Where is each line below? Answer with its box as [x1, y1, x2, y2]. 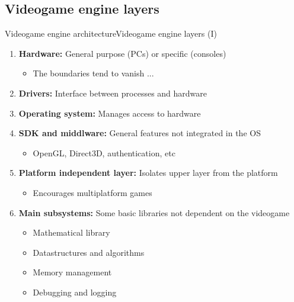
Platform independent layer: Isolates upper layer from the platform [18, 166, 278, 179]
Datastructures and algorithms [33, 246, 145, 258]
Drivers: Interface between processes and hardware [18, 86, 207, 99]
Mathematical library [33, 226, 110, 239]
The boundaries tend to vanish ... [33, 67, 154, 79]
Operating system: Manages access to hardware [18, 107, 201, 119]
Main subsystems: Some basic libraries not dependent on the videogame [18, 206, 290, 219]
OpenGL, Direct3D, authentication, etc [33, 146, 175, 159]
